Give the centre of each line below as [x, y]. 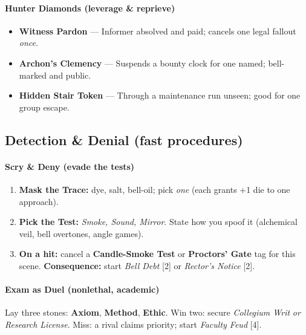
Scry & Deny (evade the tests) [70, 166]
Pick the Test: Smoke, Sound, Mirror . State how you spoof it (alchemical [158, 222]
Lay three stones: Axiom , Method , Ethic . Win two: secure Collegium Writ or [153, 312]
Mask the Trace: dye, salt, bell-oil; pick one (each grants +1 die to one [155, 189]
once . [28, 43]
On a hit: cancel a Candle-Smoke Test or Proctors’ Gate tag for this [157, 254]
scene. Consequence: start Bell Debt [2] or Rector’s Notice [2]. [137, 265]
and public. [70, 75]
